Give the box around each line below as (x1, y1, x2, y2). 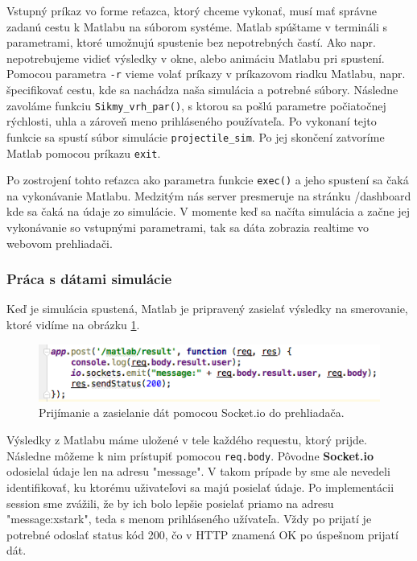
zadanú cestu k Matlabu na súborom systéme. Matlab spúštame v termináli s (6, 18, 388, 35)
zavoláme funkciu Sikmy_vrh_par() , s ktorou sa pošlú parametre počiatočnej (6, 97, 386, 113)
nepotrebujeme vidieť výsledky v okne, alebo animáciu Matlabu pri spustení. (6, 49, 385, 66)
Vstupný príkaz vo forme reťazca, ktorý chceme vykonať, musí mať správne (6, 2, 378, 19)
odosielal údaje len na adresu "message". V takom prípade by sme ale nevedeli (6, 463, 390, 480)
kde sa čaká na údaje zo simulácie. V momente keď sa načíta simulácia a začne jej (6, 203, 411, 220)
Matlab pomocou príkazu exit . (6, 144, 161, 161)
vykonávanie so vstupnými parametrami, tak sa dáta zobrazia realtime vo (6, 219, 369, 236)
